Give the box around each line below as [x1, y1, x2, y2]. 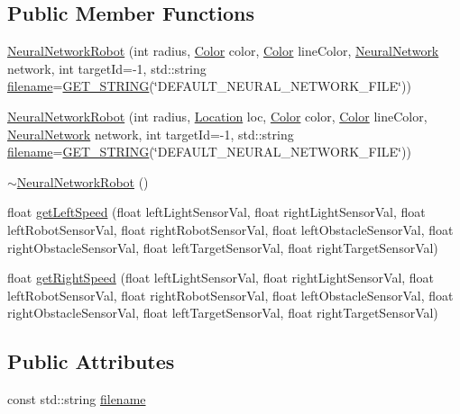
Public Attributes [7, 347, 175, 375]
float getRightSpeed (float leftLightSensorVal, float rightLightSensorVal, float [7, 268, 435, 287]
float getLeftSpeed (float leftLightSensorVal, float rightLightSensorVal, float [7, 202, 426, 221]
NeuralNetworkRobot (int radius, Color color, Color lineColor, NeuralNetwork [7, 41, 439, 60]
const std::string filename [7, 390, 146, 409]
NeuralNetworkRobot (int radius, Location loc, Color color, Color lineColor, [7, 106, 428, 125]
